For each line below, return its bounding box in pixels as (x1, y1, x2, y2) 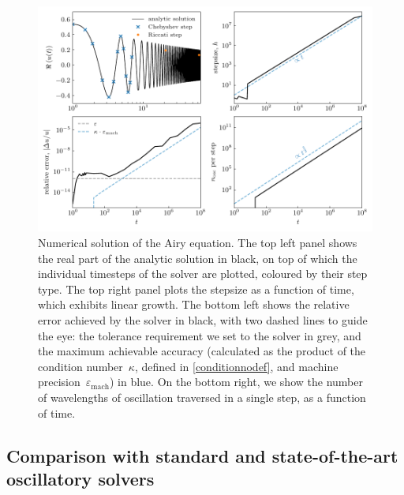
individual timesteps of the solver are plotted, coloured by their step (38, 265, 368, 282)
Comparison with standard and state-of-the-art (6, 443, 398, 467)
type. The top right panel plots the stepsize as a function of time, (38, 280, 354, 297)
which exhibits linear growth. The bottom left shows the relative (38, 296, 350, 313)
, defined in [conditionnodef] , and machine (134, 358, 339, 374)
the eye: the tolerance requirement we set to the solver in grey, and (38, 327, 361, 343)
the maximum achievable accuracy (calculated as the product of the (38, 343, 366, 359)
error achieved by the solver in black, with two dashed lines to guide (38, 312, 368, 328)
